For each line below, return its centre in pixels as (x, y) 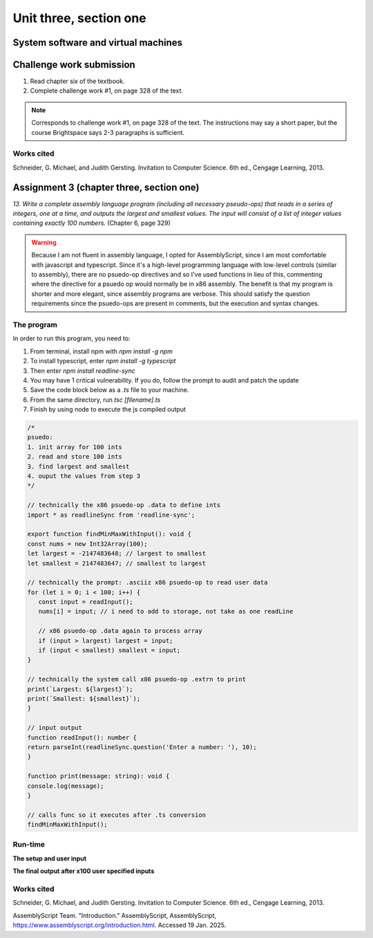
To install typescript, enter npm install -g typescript (103, 361)
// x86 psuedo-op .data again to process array (121, 631)
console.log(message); (66, 786)
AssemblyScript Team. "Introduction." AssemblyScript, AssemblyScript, (115, 915)
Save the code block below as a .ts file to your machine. (109, 390)
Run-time (29, 845)
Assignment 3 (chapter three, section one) (106, 187)
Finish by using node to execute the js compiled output (108, 410)
